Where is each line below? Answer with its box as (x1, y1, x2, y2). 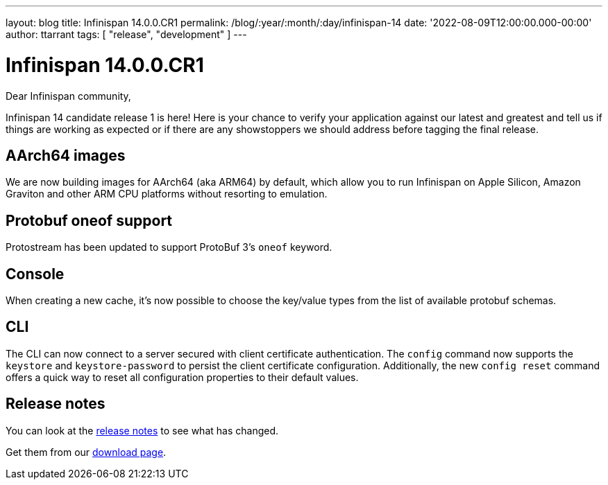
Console (6, 265, 65, 283)
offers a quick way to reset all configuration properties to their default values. (6, 371, 359, 383)
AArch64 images (6, 146, 126, 164)
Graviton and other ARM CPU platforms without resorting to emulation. (6, 188, 328, 200)
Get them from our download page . (6, 446, 167, 458)
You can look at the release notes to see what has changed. (6, 424, 279, 436)
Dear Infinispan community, (6, 89, 131, 102)
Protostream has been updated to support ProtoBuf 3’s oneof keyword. (6, 241, 332, 254)
